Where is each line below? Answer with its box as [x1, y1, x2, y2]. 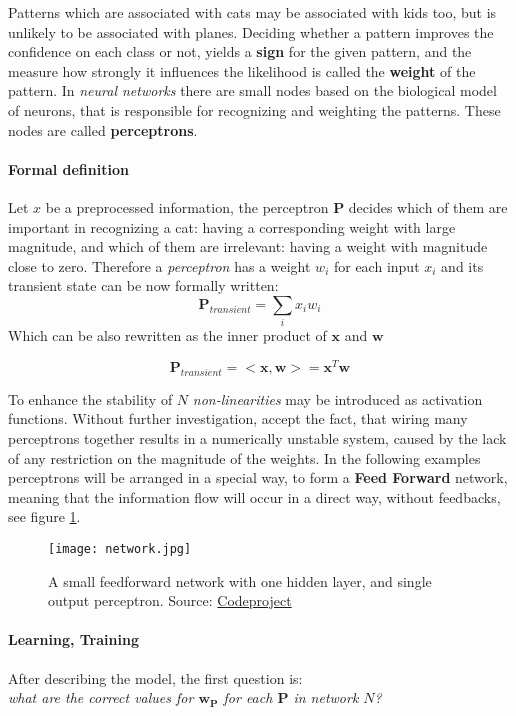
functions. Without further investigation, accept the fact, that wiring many [8, 408, 468, 429]
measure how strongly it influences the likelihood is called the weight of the [8, 60, 476, 81]
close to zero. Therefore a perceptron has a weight [8, 255, 311, 276]
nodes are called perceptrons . [8, 119, 198, 140]
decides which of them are [348, 196, 508, 217]
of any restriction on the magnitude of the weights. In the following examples [8, 447, 481, 468]
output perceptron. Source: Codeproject [48, 590, 292, 611]
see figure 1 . [8, 506, 81, 527]
